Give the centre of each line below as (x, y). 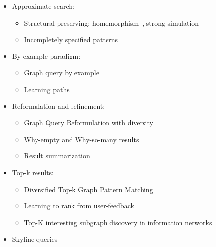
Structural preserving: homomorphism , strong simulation (111, 23)
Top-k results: (33, 172)
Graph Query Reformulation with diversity (89, 123)
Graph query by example (61, 73)
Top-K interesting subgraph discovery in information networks (118, 222)
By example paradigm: (46, 56)
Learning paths (47, 89)
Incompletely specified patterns (71, 39)
